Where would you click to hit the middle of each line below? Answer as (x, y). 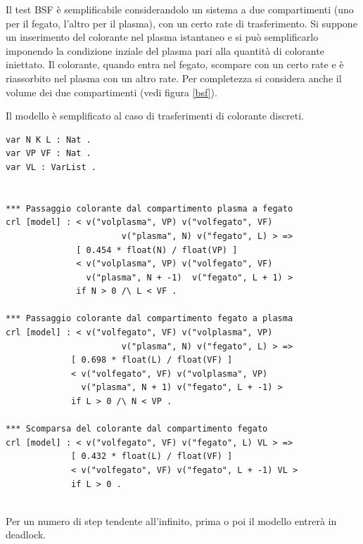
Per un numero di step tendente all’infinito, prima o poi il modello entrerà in (171, 520)
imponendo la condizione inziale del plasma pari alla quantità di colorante (165, 50)
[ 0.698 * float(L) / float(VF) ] (152, 360)
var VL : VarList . (51, 167)
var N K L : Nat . (49, 140)
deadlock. (26, 535)
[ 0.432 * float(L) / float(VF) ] (152, 456)
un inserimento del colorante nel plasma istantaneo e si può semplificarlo (162, 37)
